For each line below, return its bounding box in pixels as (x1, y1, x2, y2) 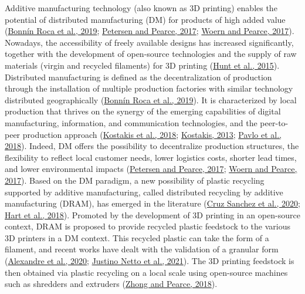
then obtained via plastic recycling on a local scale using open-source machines (5, 266, 288, 278)
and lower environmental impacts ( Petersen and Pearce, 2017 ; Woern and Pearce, (5, 163, 297, 175)
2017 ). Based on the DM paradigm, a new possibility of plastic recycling (5, 174, 265, 186)
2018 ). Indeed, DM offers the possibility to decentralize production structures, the (5, 140, 299, 152)
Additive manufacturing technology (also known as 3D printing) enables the (5, 2, 277, 13)
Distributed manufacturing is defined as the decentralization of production (5, 70, 272, 83)
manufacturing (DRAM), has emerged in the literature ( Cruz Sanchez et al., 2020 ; (5, 197, 300, 209)
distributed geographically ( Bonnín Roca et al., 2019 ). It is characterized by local (5, 93, 297, 106)
